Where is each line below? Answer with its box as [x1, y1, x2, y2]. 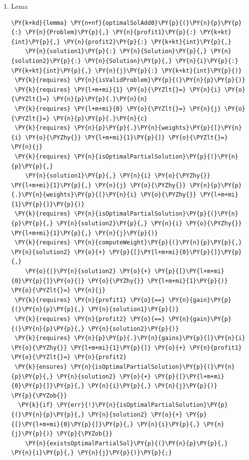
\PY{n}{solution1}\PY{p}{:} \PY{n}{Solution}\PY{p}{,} [25, 48, 207, 55]
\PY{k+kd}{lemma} [11, 19, 67, 26]
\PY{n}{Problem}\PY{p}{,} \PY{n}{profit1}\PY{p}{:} [25, 29, 197, 36]
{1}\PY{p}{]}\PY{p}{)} [11, 200, 85, 208]
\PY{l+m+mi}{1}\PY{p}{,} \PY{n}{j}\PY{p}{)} [11, 229, 158, 237]
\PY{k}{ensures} [14, 363, 67, 370]
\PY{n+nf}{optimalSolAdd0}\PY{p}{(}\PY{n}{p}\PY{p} [70, 19, 242, 26]
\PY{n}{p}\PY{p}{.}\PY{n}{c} [53, 115, 147, 122]
